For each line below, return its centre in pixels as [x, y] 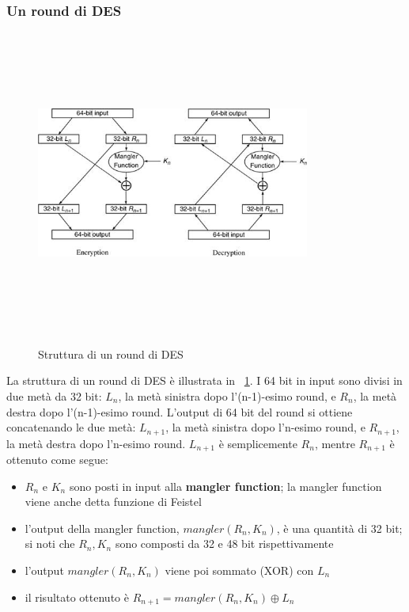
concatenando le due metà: [71, 427]
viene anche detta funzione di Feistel [113, 502]
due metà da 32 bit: [54, 395]
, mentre [335, 443]
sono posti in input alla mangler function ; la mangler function [225, 486]
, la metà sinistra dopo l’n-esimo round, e [265, 427]
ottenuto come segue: [57, 460]
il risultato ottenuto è [77, 597]
